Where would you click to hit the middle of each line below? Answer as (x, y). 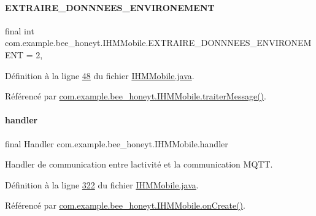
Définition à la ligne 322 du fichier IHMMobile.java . (102, 184)
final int (20, 30)
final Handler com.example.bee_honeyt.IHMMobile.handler (117, 143)
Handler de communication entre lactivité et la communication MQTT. (139, 164)
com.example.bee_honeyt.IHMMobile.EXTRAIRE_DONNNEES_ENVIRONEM (158, 43)
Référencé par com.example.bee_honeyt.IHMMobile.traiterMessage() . (136, 96)
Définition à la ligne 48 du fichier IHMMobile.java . (100, 75)
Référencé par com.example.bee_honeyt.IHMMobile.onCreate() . (125, 205)
